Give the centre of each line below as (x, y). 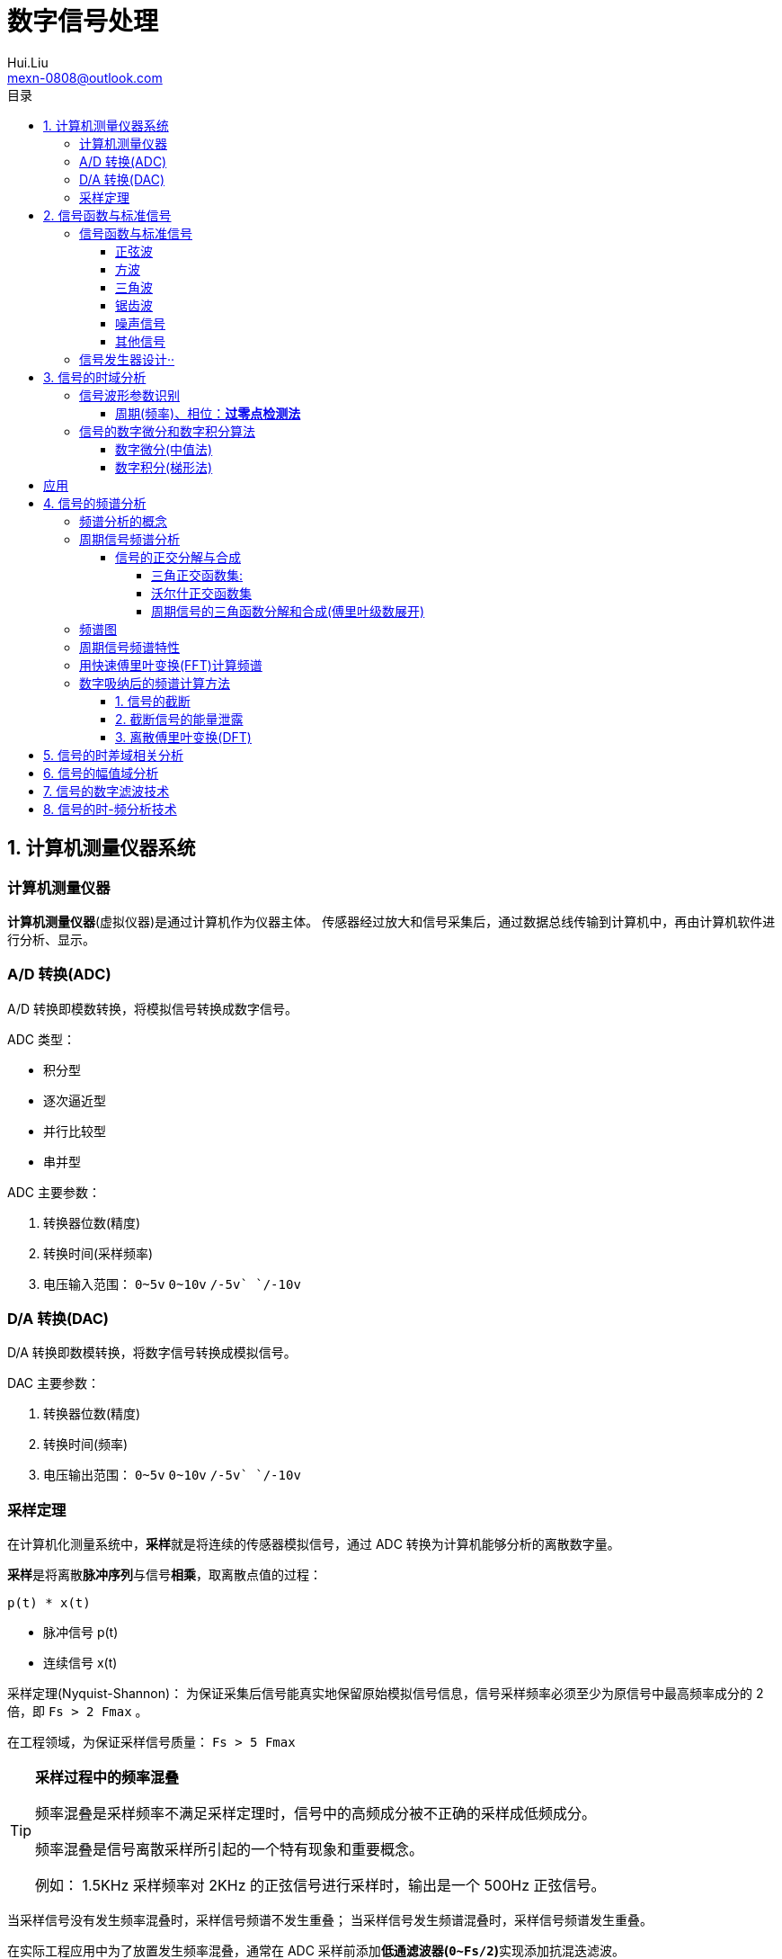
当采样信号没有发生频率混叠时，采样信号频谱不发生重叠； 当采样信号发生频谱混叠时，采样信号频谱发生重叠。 (330, 1920)
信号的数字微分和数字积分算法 (167, 431)
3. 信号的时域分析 (95, 377)
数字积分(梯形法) (164, 467)
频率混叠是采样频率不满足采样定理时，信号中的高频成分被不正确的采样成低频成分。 (316, 1814)
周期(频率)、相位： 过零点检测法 (208, 413)
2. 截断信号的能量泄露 (179, 719)
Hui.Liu (28, 62)
